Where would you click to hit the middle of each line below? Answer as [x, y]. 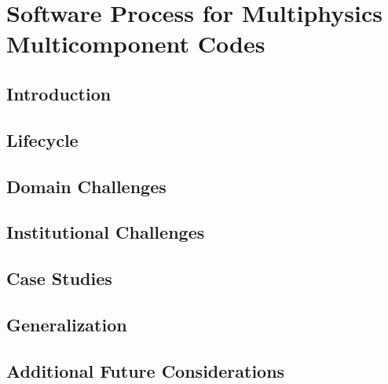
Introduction [59, 93]
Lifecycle [42, 139]
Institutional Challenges [106, 232]
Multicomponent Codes [136, 44]
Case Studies [59, 278]
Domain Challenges [86, 186]
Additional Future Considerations [146, 370]
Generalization [67, 324]
